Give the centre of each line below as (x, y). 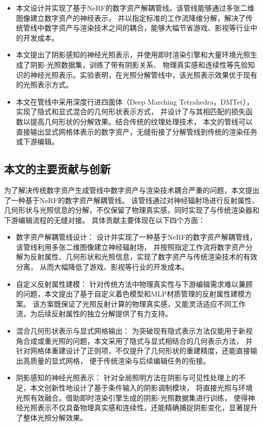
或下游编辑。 (37, 141)
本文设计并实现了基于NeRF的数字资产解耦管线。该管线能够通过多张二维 (135, 8)
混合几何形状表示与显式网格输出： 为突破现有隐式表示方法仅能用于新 (131, 331)
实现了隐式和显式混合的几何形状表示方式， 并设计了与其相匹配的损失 (131, 111)
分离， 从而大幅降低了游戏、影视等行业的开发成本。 (102, 267)
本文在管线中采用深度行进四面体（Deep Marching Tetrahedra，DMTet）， (135, 101)
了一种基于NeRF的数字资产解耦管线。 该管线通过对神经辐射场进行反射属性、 (131, 200)
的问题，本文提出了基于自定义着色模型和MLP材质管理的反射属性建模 (130, 294)
